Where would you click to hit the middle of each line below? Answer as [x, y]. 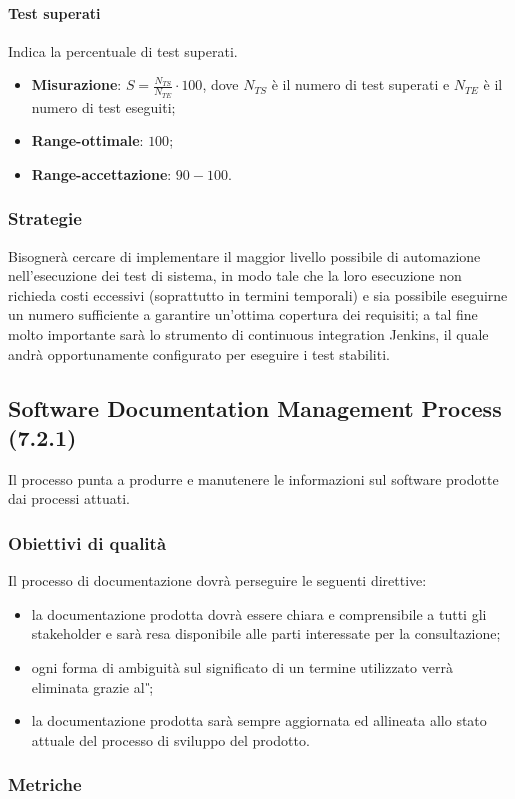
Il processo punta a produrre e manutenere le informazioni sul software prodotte [253, 478]
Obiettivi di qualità [87, 542]
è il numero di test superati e [360, 84]
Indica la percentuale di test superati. [123, 50]
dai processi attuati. [69, 498]
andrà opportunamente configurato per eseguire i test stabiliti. [199, 353]
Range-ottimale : [87, 140]
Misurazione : [76, 84]
